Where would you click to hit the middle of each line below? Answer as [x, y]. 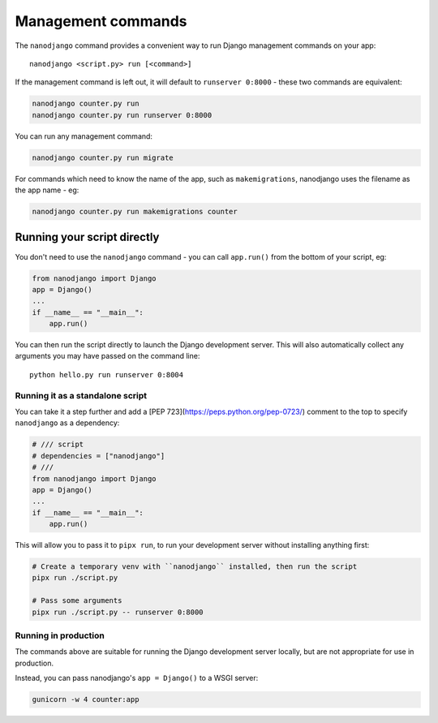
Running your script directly [87, 237]
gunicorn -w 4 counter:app [86, 699]
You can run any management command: [84, 136]
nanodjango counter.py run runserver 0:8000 [122, 115]
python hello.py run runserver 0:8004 [107, 374]
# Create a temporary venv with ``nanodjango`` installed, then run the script [195, 567]
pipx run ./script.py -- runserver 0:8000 [118, 612]
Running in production [60, 635]
